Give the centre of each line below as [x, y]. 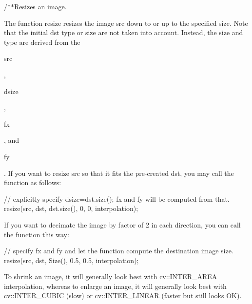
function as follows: [33, 182]
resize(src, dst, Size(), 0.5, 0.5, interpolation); [71, 260]
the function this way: [37, 234]
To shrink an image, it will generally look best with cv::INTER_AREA [111, 276]
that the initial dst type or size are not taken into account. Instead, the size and [124, 32]
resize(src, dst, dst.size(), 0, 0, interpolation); [71, 208]
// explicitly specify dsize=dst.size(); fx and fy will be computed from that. [117, 199]
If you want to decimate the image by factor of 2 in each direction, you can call [122, 224]
